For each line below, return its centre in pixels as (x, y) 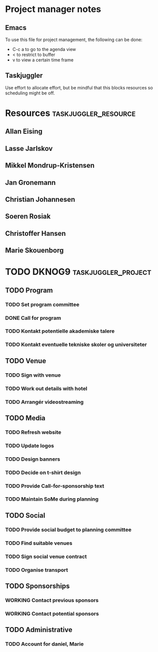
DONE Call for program (33, 318)
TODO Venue (26, 361)
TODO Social (25, 515)
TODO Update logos (30, 446)
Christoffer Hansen (36, 233)
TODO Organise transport (37, 570)
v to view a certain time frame (43, 60)
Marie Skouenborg (34, 251)
